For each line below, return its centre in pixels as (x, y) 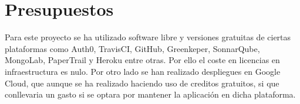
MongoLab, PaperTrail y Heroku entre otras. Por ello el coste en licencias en (142, 60)
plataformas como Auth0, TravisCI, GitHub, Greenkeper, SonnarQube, (132, 48)
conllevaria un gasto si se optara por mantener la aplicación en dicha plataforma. (150, 94)
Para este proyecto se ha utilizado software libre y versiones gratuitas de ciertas (148, 37)
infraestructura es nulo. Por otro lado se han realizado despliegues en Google (143, 71)
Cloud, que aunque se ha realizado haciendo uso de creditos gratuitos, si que (142, 83)
